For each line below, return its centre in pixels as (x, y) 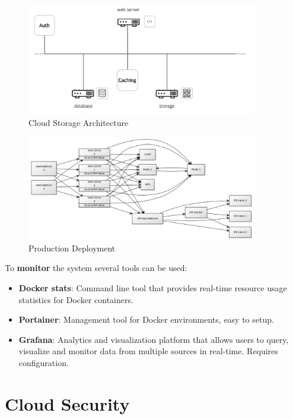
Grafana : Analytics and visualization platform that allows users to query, (154, 339)
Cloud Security (67, 403)
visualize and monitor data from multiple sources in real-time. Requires (148, 351)
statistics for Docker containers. (76, 299)
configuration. (44, 362)
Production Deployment (72, 248)
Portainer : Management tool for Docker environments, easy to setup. (146, 319)
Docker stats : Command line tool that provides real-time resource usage (153, 287)
